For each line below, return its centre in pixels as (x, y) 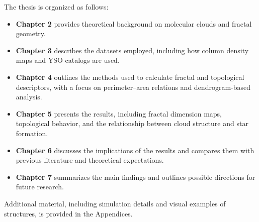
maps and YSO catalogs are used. (68, 60)
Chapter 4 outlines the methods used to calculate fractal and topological (130, 77)
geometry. (31, 33)
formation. (32, 133)
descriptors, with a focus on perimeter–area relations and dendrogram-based (133, 87)
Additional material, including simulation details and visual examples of (115, 203)
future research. (40, 187)
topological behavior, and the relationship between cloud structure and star (132, 123)
